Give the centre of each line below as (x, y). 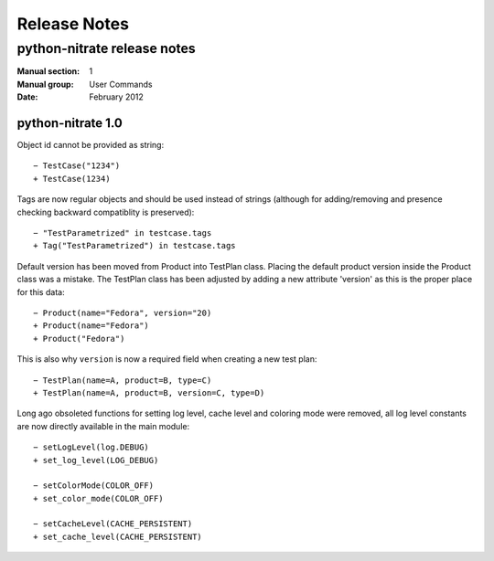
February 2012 (116, 97)
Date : (27, 97)
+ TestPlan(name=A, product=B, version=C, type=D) (149, 392)
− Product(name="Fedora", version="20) (123, 312)
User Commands (121, 84)
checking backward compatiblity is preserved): (106, 212)
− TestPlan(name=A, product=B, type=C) (123, 380)
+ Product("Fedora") (79, 339)
